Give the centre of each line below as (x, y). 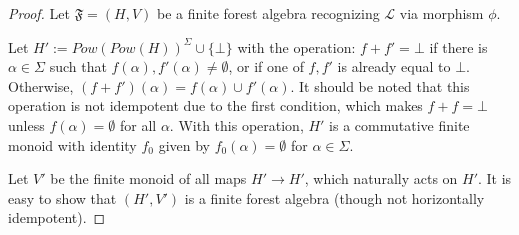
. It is (495, 178)
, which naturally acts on (381, 178)
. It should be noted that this (380, 85)
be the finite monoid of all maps (148, 178)
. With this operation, (236, 124)
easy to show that (62, 197)
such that (78, 66)
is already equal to (394, 66)
